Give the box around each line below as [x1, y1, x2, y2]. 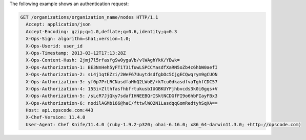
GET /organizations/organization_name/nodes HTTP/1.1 [20, 14, 158, 20]
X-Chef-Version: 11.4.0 [26, 114, 86, 120]
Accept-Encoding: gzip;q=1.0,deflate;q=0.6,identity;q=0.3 [26, 29, 177, 34]
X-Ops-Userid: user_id [26, 43, 83, 49]
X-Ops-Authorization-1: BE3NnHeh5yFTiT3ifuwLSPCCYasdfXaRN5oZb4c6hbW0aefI [26, 64, 218, 70]
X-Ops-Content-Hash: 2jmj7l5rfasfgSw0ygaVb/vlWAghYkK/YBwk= [26, 57, 180, 63]
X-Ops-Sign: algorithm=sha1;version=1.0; [26, 36, 132, 42]
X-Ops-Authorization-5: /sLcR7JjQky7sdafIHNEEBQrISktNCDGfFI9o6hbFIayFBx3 [26, 93, 218, 99]
